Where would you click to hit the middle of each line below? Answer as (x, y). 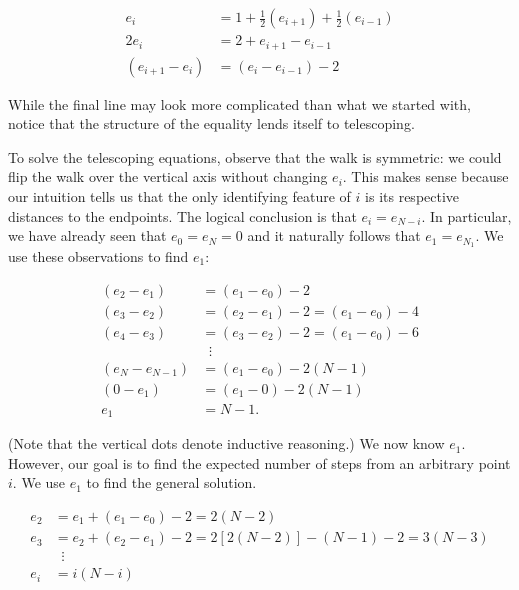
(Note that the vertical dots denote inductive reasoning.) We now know (226, 443)
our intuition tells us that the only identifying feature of (179, 195)
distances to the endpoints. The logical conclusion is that (182, 215)
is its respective (412, 195)
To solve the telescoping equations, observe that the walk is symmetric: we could (255, 156)
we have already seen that (87, 235)
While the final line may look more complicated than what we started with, (239, 103)
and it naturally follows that (334, 235)
